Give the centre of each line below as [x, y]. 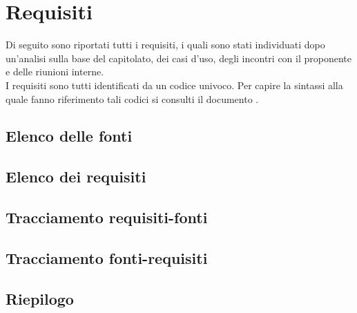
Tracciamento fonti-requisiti [107, 257]
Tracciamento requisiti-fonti [107, 217]
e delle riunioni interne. [55, 72]
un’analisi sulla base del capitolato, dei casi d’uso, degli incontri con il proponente [179, 58]
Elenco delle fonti [69, 136]
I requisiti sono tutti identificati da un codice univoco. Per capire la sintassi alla [174, 85]
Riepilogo [40, 298]
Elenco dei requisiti [76, 177]
